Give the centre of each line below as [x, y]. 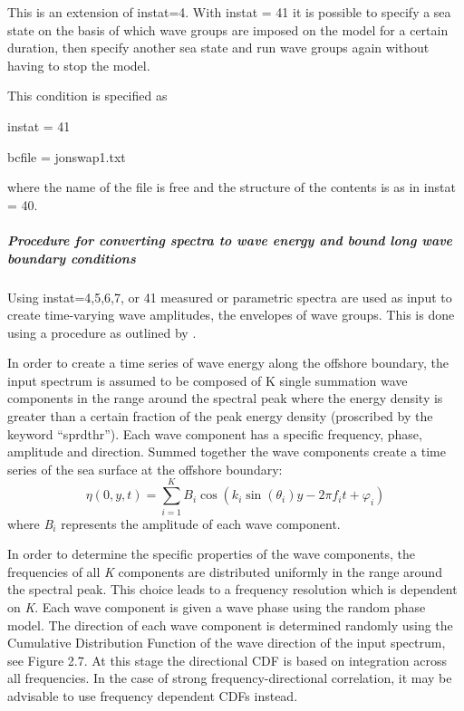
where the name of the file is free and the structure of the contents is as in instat [232, 187]
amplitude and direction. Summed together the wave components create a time [227, 452]
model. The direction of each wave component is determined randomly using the [230, 625]
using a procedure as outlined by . [102, 332]
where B [30, 523]
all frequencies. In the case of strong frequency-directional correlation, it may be [230, 678]
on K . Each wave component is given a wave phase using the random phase [217, 606]
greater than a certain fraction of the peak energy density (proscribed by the [220, 416]
